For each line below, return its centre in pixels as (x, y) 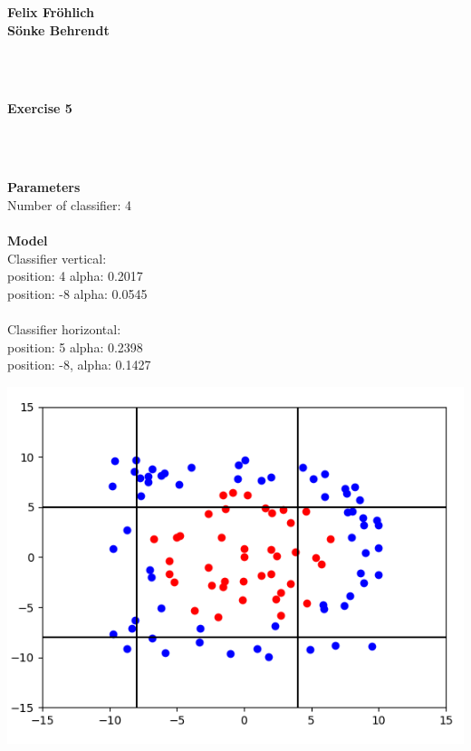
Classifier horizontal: (64, 328)
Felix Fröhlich (51, 12)
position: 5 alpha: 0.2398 (75, 347)
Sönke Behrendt (58, 29)
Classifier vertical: (57, 258)
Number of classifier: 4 (70, 204)
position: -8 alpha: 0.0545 (77, 293)
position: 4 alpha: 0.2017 (75, 276)
